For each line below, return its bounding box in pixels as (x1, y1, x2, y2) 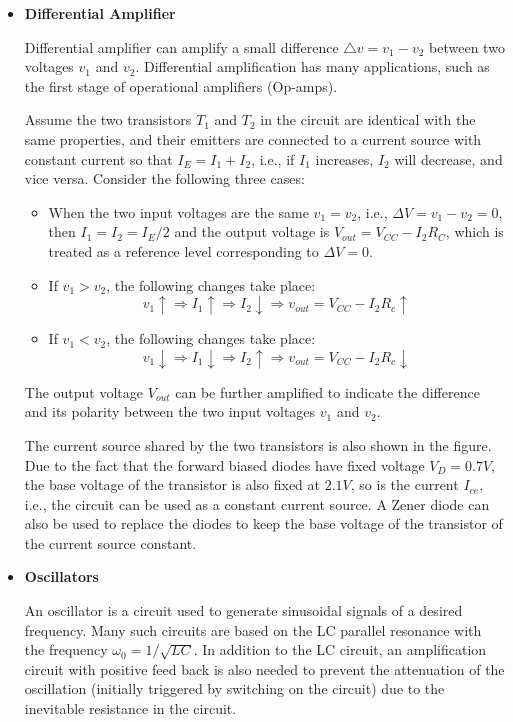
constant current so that (24, 148, 173, 169)
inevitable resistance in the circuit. (24, 698, 237, 719)
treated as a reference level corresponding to (48, 240, 319, 261)
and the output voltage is (174, 221, 330, 242)
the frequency (24, 639, 108, 660)
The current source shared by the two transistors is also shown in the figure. (24, 434, 492, 455)
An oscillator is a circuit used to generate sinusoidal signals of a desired (24, 600, 463, 621)
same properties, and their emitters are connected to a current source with (24, 128, 482, 149)
